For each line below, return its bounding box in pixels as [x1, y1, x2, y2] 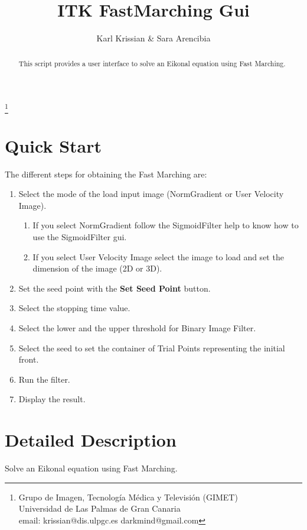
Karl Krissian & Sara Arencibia [96, 32, 211, 44]
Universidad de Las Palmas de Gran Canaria [18, 502, 181, 515]
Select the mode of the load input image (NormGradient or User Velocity [18, 188, 284, 200]
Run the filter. [18, 373, 70, 385]
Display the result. [18, 393, 86, 405]
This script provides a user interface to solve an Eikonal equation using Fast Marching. [18, 58, 286, 68]
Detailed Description [5, 428, 177, 452]
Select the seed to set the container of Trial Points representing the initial [18, 341, 285, 354]
